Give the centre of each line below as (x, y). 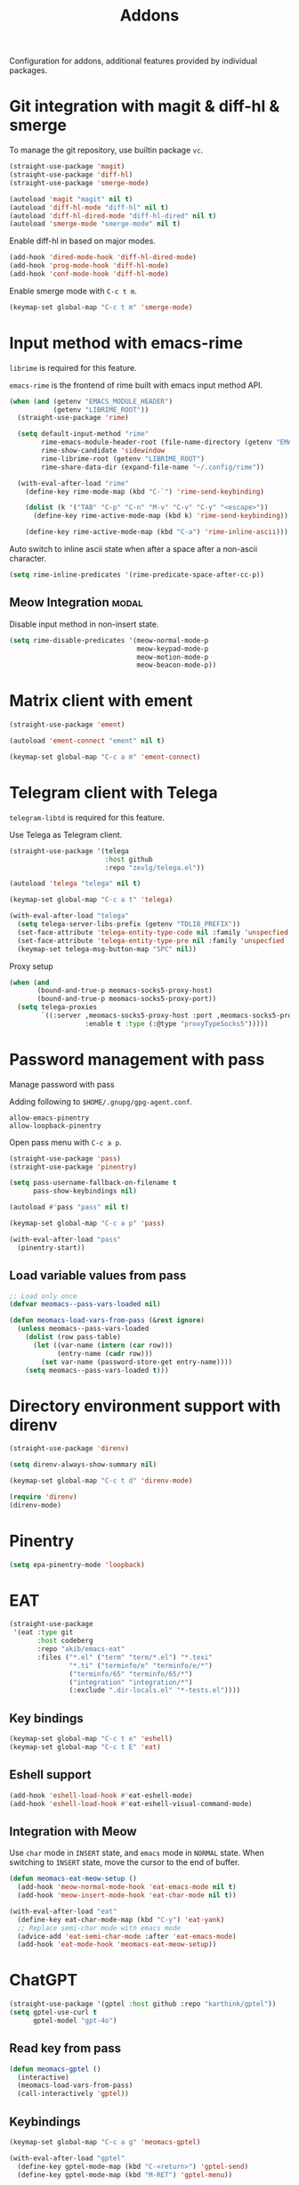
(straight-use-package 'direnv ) (69, 1449)
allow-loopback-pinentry (55, 1125)
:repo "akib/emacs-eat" (81, 1649)
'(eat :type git (43, 1632)
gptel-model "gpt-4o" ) (75, 2020)
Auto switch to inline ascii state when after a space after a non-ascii (133, 549)
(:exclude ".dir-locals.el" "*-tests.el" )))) (155, 1690)
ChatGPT (44, 1980)
